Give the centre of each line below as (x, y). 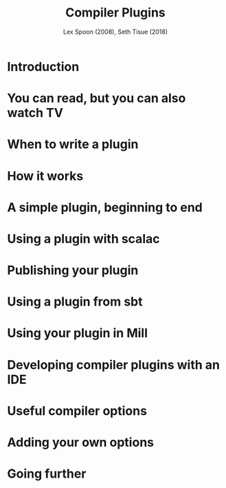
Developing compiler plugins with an (114, 364)
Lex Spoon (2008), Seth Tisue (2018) (115, 32)
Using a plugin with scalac (83, 238)
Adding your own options (81, 443)
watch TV (35, 113)
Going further (47, 474)
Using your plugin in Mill (78, 333)
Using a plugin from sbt (75, 302)
